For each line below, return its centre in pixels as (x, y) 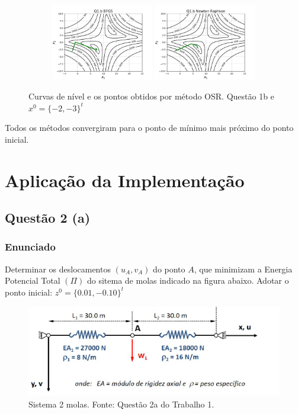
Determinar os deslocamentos (58, 269)
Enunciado (30, 247)
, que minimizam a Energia (243, 269)
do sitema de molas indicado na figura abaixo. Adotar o (188, 280)
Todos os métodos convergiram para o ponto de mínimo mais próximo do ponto (149, 128)
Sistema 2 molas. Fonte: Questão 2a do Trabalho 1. (121, 404)
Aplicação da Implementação (125, 180)
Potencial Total (33, 280)
